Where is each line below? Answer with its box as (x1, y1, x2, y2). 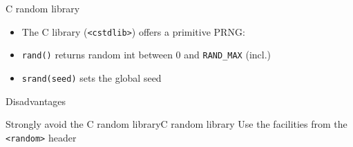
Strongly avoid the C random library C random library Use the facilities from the (6, 117, 347, 131)
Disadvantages (6, 93, 66, 108)
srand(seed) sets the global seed (21, 70, 162, 84)
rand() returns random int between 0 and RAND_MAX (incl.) (21, 47, 271, 62)
